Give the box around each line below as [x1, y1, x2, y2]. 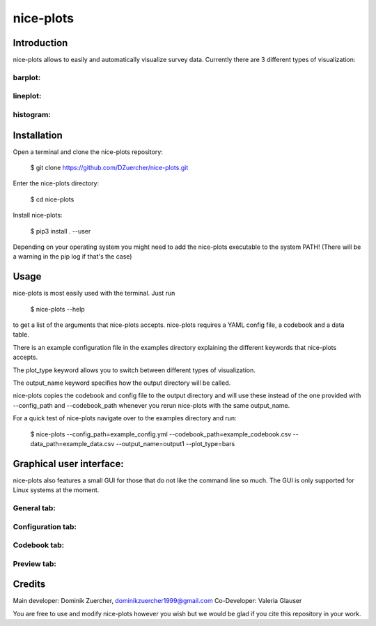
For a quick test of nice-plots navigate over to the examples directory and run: [13, 414, 237, 422]
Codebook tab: [13, 540, 65, 550]
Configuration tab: [13, 521, 77, 531]
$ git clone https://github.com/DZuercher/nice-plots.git [30, 164, 189, 172]
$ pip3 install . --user [30, 227, 91, 235]
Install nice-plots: [13, 211, 63, 220]
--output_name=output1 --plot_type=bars [116, 439, 235, 448]
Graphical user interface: [13, 457, 125, 470]
